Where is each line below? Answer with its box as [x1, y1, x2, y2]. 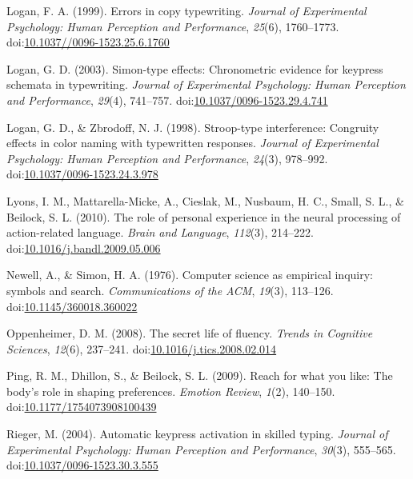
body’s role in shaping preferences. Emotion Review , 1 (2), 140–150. [6, 382, 335, 399]
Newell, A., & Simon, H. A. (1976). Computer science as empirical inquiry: [6, 266, 373, 283]
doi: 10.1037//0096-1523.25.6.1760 [6, 34, 170, 50]
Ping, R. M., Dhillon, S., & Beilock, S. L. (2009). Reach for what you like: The [6, 367, 393, 384]
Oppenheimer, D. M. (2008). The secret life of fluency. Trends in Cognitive [6, 325, 373, 341]
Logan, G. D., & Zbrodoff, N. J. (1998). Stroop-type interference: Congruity [6, 118, 379, 135]
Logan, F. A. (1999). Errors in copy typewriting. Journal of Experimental [6, 2, 367, 18]
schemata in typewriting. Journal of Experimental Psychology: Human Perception [6, 76, 406, 93]
